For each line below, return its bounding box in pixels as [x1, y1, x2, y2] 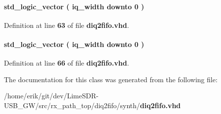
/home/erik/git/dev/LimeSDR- [4, 91, 99, 101]
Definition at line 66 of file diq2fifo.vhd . [4, 58, 129, 68]
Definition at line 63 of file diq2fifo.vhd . [4, 20, 129, 30]
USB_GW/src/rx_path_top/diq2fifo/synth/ [4, 100, 140, 110]
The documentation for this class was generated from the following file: [4, 74, 218, 84]
